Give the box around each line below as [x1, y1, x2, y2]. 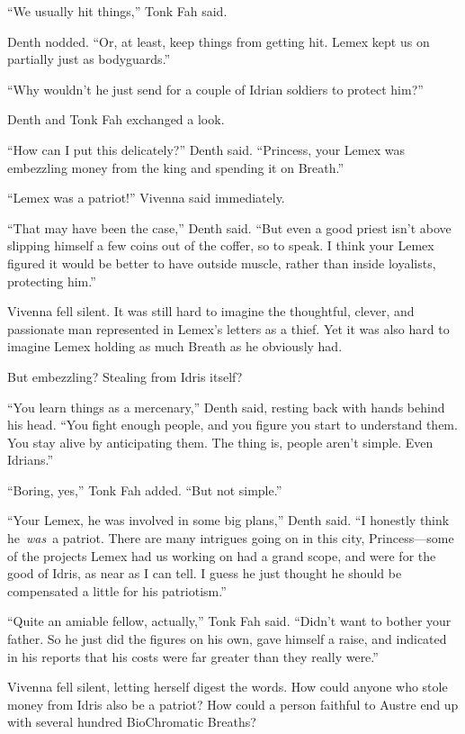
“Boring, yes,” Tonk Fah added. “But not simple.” [7, 480, 282, 499]
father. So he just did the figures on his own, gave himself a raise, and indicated [7, 630, 447, 648]
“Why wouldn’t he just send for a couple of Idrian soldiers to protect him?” [7, 79, 424, 98]
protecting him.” [7, 271, 96, 290]
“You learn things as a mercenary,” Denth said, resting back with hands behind [7, 397, 445, 416]
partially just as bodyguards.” [7, 50, 171, 68]
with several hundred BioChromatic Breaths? [7, 712, 256, 731]
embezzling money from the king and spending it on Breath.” [7, 158, 344, 177]
